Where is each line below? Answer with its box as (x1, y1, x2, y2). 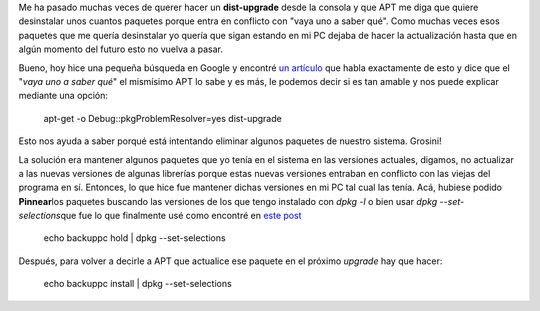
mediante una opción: (18, 90, 109, 102)
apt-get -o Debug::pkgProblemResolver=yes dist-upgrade (43, 112, 282, 124)
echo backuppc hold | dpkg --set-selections (43, 232, 226, 244)
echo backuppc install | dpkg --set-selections (43, 278, 232, 290)
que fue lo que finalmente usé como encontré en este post (60, 210, 302, 222)
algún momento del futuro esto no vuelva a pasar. (18, 43, 224, 55)
